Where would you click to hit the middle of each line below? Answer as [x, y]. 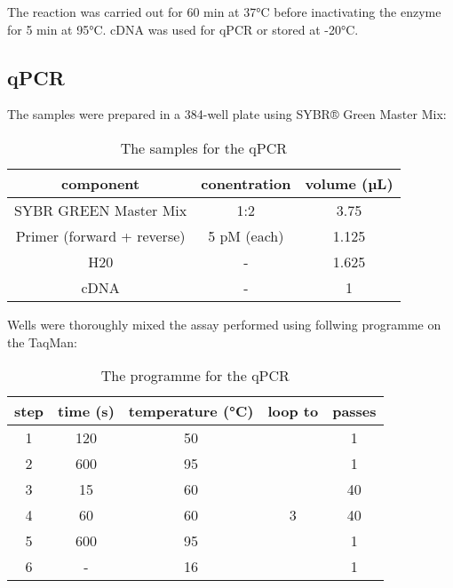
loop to [293, 411]
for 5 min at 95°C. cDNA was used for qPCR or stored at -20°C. [183, 29]
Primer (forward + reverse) [100, 235]
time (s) [86, 411]
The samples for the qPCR [203, 147]
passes [354, 411]
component [101, 183]
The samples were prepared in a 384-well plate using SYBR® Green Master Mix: [227, 114]
